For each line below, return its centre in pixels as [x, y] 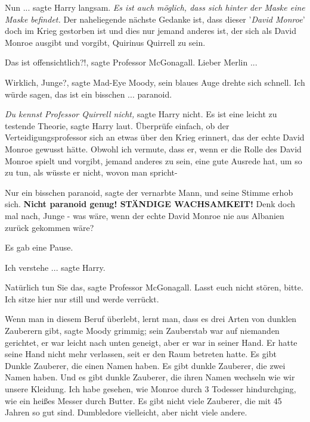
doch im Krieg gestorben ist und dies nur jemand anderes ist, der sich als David [151, 31]
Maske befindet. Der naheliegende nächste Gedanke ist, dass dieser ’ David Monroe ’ [155, 19]
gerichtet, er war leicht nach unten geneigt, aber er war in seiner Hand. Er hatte [151, 342]
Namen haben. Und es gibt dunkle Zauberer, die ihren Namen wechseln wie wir [150, 377]
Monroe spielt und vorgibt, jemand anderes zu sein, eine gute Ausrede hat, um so [154, 160]
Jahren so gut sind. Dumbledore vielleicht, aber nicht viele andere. [126, 412]
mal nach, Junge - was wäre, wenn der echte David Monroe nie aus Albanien [145, 215]
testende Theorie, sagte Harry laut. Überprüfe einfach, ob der [117, 125]
